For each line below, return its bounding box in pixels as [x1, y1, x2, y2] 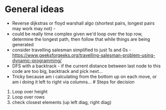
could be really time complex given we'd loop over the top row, [12, 31, 143, 37]
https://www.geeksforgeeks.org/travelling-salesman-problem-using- [12, 52, 155, 58]
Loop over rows [12, 94, 45, 100]
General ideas [5, 4, 64, 15]
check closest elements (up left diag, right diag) [12, 99, 112, 105]
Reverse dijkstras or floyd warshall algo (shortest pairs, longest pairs [12, 20, 155, 26]
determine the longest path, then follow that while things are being [12, 36, 150, 42]
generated [12, 41, 34, 47]
